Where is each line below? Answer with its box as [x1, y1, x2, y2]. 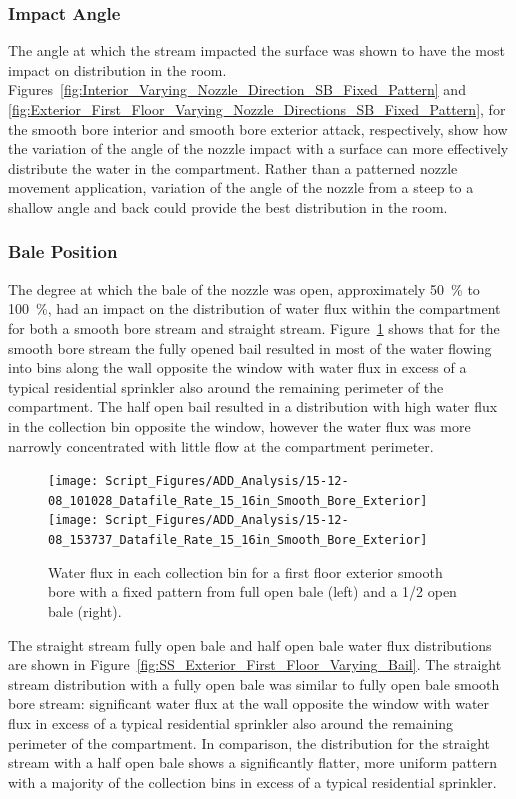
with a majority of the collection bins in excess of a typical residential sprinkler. [8, 771, 497, 792]
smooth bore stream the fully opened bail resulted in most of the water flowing [8, 337, 492, 358]
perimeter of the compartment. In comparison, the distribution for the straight [8, 732, 490, 753]
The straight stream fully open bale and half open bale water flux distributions [8, 634, 492, 655]
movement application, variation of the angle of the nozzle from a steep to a [8, 177, 474, 198]
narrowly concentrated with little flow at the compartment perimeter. [8, 435, 434, 456]
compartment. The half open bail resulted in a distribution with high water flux [8, 396, 498, 417]
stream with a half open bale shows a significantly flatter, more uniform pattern [8, 752, 497, 773]
